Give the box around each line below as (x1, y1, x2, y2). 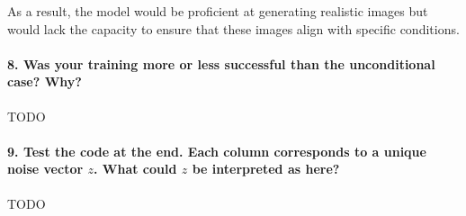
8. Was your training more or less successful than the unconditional (7, 54, 435, 73)
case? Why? (7, 72, 82, 91)
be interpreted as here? (192, 159, 340, 178)
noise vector (7, 159, 84, 178)
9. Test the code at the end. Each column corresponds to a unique (7, 141, 426, 160)
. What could (93, 159, 177, 178)
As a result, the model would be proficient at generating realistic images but (7, 2, 428, 20)
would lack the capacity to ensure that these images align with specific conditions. (7, 19, 460, 38)
